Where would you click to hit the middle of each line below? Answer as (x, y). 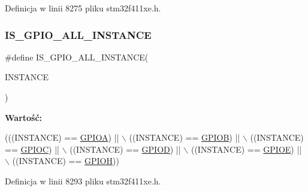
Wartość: (24, 117)
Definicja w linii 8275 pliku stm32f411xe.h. (83, 8)
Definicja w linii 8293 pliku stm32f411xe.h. (83, 181)
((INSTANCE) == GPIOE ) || (246, 149)
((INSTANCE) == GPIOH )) (66, 161)
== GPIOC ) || (32, 149)
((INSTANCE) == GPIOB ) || (185, 137)
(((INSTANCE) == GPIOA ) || (62, 137)
